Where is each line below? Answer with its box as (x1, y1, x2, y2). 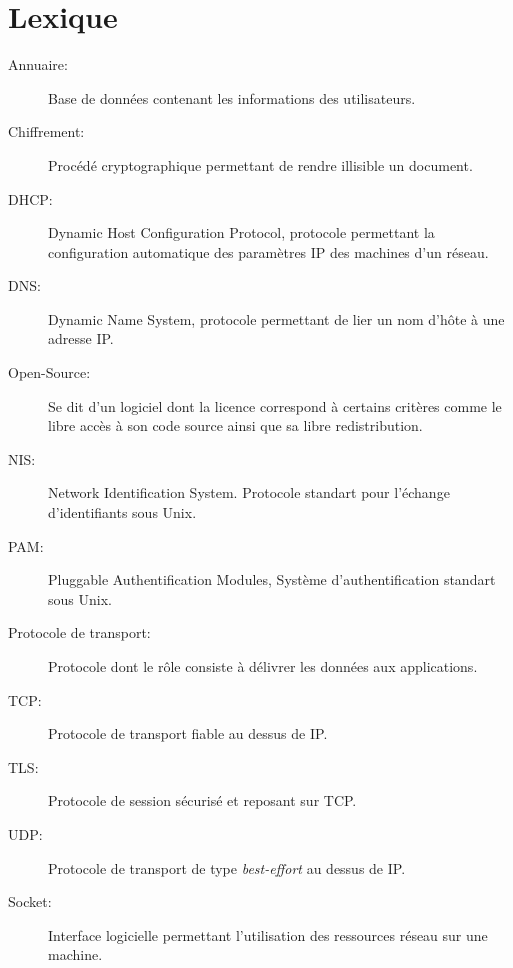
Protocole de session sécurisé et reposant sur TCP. (48, 790, 357, 811)
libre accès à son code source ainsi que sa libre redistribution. (48, 415, 423, 436)
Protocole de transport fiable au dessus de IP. (48, 723, 328, 744)
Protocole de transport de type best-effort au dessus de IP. (48, 857, 406, 878)
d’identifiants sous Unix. (48, 502, 197, 523)
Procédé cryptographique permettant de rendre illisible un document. (48, 154, 473, 175)
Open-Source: (8, 362, 91, 383)
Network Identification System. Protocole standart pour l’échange (48, 482, 450, 503)
